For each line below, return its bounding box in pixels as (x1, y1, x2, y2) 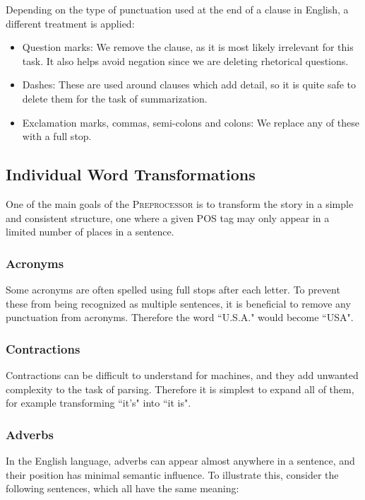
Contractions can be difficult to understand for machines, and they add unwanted (6, 367, 359, 382)
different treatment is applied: (6, 16, 135, 30)
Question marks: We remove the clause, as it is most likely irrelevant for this (22, 40, 354, 54)
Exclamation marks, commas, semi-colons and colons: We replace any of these (22, 115, 359, 129)
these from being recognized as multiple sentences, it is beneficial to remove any (6, 296, 351, 310)
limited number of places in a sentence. (6, 224, 174, 239)
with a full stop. (22, 129, 92, 144)
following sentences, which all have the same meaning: (6, 481, 239, 496)
